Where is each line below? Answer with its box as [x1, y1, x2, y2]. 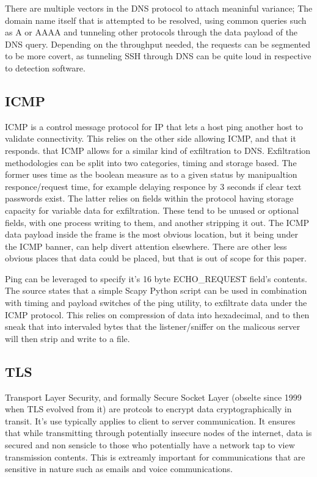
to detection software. [5, 61, 86, 74]
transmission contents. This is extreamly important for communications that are [5, 450, 305, 463]
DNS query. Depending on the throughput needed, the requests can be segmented [5, 37, 311, 50]
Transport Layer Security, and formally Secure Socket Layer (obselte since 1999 [5, 390, 302, 403]
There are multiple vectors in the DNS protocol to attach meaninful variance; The [5, 2, 313, 14]
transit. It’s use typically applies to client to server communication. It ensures [5, 414, 296, 427]
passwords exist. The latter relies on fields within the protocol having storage [5, 192, 294, 205]
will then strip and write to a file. [5, 332, 130, 344]
